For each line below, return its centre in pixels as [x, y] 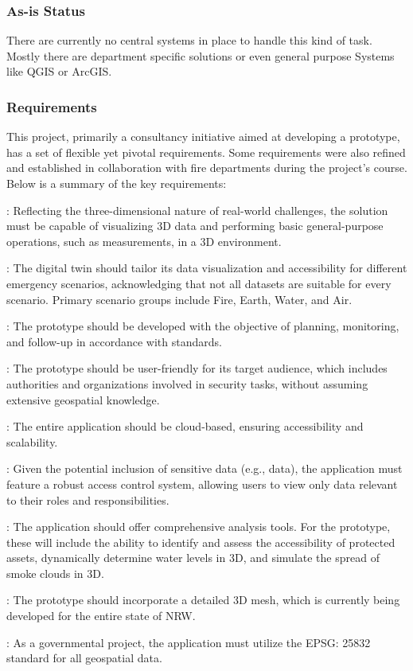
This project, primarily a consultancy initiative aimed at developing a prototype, [203, 137]
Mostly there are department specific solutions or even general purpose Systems [201, 55]
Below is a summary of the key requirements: [117, 183]
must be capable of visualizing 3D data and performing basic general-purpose [195, 226]
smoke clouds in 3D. [55, 573]
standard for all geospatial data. [84, 658]
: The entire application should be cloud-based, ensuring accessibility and [185, 426]
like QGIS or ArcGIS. [59, 71]
